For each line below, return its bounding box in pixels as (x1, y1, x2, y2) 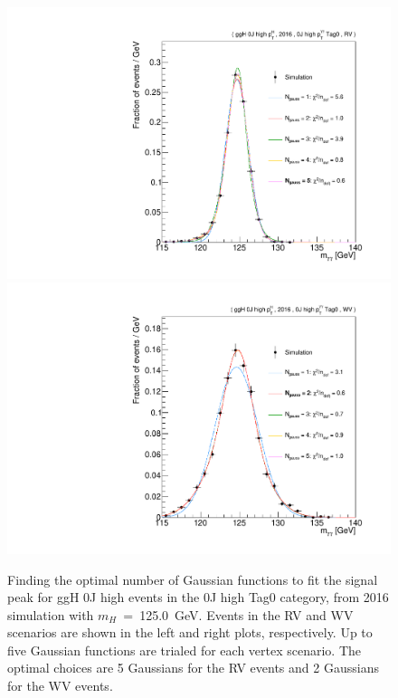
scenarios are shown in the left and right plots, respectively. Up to (7, 623, 373, 642)
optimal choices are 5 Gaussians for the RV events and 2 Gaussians (7, 658, 379, 677)
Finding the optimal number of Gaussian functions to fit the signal (7, 569, 378, 588)
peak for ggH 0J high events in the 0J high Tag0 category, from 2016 (7, 588, 389, 607)
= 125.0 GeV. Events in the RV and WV (123, 605, 354, 624)
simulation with (7, 605, 94, 624)
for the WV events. (7, 676, 113, 695)
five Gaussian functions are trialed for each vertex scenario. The (7, 640, 362, 659)
